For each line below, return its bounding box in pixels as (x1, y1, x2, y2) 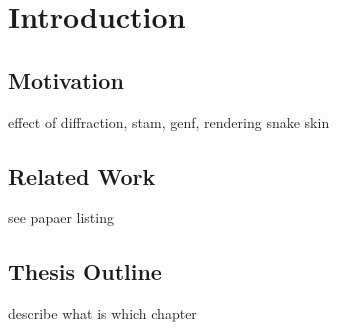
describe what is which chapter (8, 303, 197, 324)
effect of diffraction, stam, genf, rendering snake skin (8, 111, 330, 132)
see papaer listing (8, 207, 114, 228)
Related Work (8, 160, 156, 191)
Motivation (8, 64, 124, 95)
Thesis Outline (8, 256, 162, 287)
